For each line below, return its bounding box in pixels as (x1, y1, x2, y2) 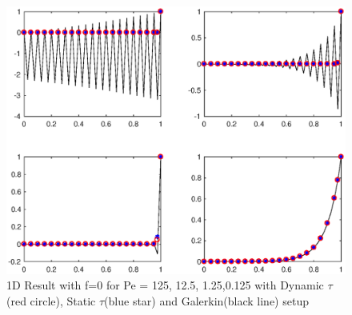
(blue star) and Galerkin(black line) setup (104, 292, 309, 309)
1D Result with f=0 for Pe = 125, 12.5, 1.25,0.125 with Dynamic (6, 277, 324, 293)
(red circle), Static (6, 292, 96, 309)
